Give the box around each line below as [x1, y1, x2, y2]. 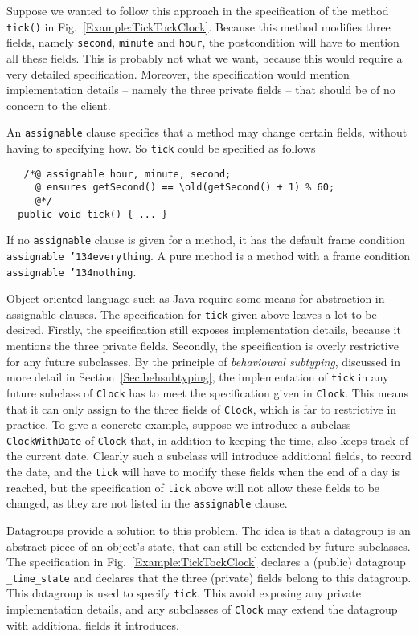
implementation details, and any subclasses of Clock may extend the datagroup [6, 601, 398, 618]
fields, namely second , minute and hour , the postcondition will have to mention [6, 34, 400, 51]
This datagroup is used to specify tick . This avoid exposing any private [6, 585, 362, 601]
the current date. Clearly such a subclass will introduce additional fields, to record [6, 447, 412, 464]
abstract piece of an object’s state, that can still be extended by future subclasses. [6, 537, 411, 554]
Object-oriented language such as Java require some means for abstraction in [6, 290, 385, 307]
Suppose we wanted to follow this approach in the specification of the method [6, 2, 389, 18]
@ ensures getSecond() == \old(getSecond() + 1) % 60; [35, 181, 335, 194]
